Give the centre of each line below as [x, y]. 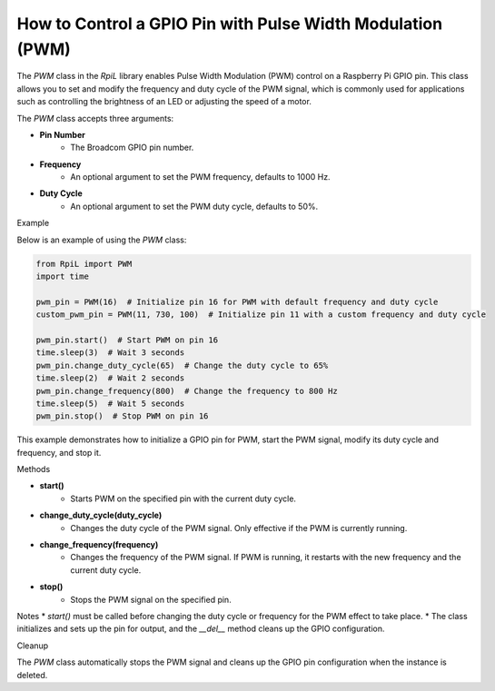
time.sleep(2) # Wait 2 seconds [110, 378]
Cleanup [33, 646]
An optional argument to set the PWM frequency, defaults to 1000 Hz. [200, 177]
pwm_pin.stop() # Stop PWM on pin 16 [122, 416]
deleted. [32, 675]
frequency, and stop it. [59, 452]
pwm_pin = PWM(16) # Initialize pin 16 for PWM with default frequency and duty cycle [237, 301]
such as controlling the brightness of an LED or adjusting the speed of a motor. [164, 102]
